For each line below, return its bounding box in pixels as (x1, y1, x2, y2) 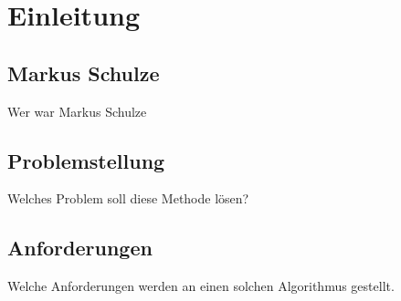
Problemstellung (7, 146, 165, 174)
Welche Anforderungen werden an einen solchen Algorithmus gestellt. (7, 276, 395, 296)
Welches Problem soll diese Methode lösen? (7, 189, 249, 208)
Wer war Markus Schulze (7, 101, 147, 120)
